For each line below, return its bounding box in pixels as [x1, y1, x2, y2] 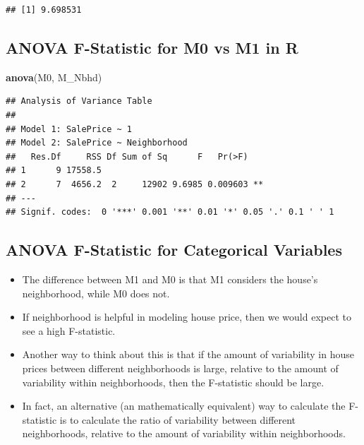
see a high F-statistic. [22, 323, 116, 338]
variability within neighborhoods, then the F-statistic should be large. [22, 374, 324, 389]
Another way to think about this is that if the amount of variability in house [22, 347, 354, 362]
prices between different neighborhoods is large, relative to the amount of [22, 360, 339, 375]
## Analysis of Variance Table [6, 96, 152, 107]
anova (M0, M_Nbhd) [6, 69, 102, 84]
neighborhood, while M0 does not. [22, 285, 170, 300]
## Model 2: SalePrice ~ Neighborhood [6, 138, 188, 148]
